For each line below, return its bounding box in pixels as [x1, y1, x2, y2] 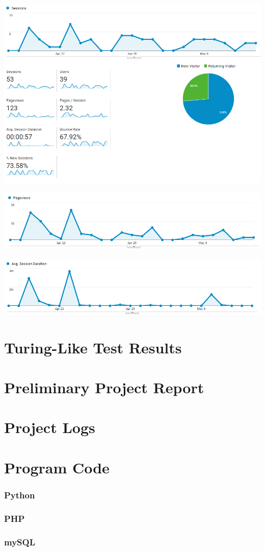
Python [4, 488, 35, 501]
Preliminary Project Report [4, 377, 204, 397]
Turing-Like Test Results [4, 337, 182, 357]
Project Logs [4, 417, 95, 438]
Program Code [4, 457, 110, 477]
